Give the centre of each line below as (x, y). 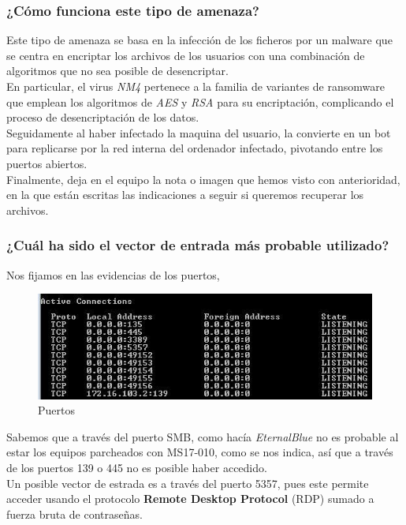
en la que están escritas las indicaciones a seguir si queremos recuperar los (185, 195)
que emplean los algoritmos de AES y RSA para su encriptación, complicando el (200, 101)
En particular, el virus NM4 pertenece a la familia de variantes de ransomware (196, 86)
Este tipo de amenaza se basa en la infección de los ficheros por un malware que (199, 40)
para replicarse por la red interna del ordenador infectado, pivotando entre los (195, 148)
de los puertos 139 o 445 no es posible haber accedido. (137, 468)
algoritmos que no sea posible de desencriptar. (117, 71)
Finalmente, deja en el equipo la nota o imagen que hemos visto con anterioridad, (203, 179)
